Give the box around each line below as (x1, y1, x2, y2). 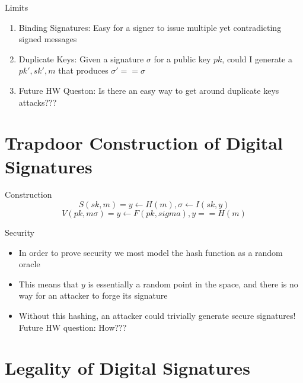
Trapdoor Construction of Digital (5, 131, 283, 155)
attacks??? (18, 96, 57, 108)
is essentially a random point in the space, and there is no (88, 277, 298, 290)
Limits (5, 1, 28, 13)
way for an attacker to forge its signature (18, 289, 168, 302)
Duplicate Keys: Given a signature (18, 52, 144, 65)
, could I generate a (222, 52, 292, 65)
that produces (58, 64, 109, 77)
